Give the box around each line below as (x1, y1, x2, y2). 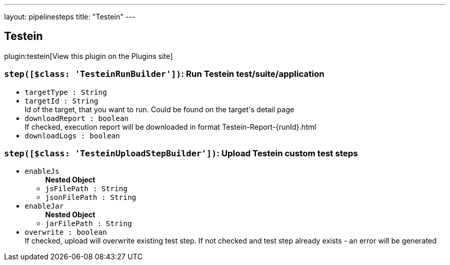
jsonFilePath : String (45, 193, 137, 202)
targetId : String (25, 96, 99, 105)
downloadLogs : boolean (25, 131, 120, 140)
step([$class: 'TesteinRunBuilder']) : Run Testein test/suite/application (4, 69, 325, 79)
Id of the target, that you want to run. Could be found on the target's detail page (25, 105, 294, 114)
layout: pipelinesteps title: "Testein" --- (4, 12, 136, 21)
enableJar (25, 202, 64, 211)
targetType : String (25, 88, 107, 96)
